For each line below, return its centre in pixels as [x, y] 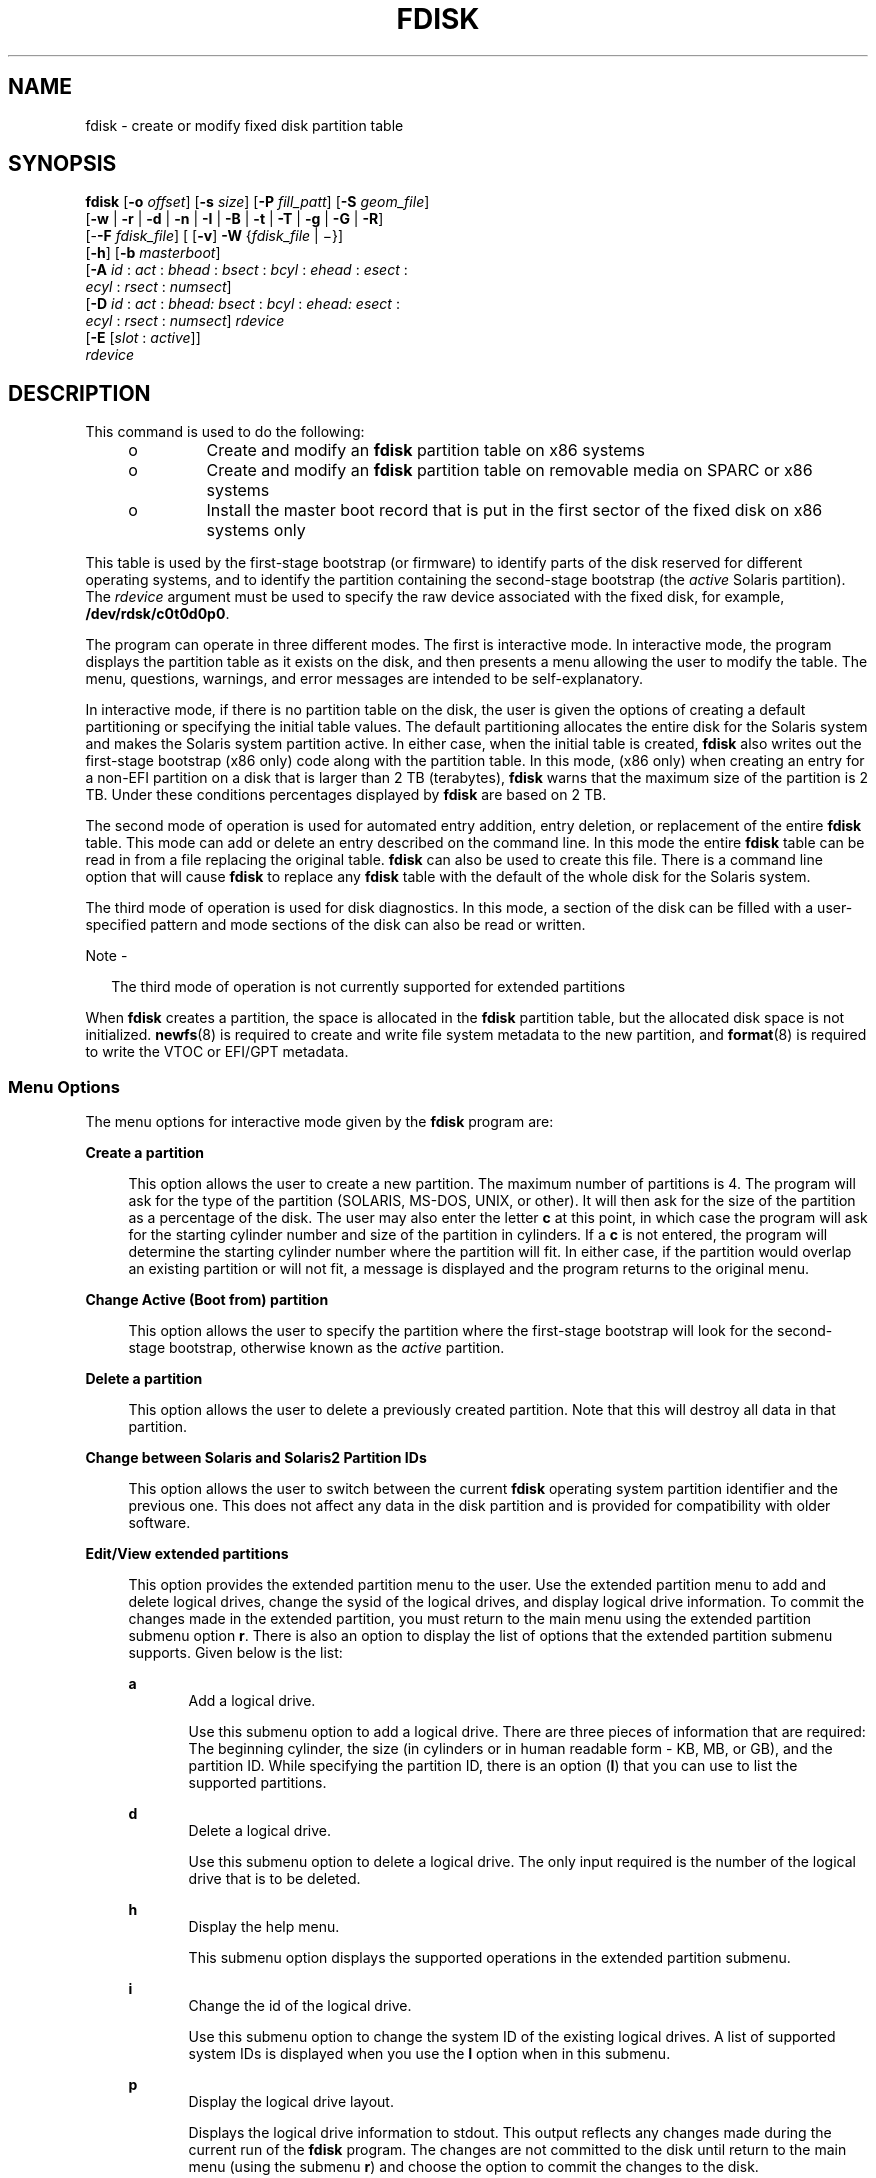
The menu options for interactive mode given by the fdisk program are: [319, 1122]
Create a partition [145, 1153]
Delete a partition [144, 1379]
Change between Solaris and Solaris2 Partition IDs [256, 1458]
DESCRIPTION [79, 393]
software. [159, 1523]
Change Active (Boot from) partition [207, 1300]
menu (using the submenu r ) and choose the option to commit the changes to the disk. [473, 2167]
